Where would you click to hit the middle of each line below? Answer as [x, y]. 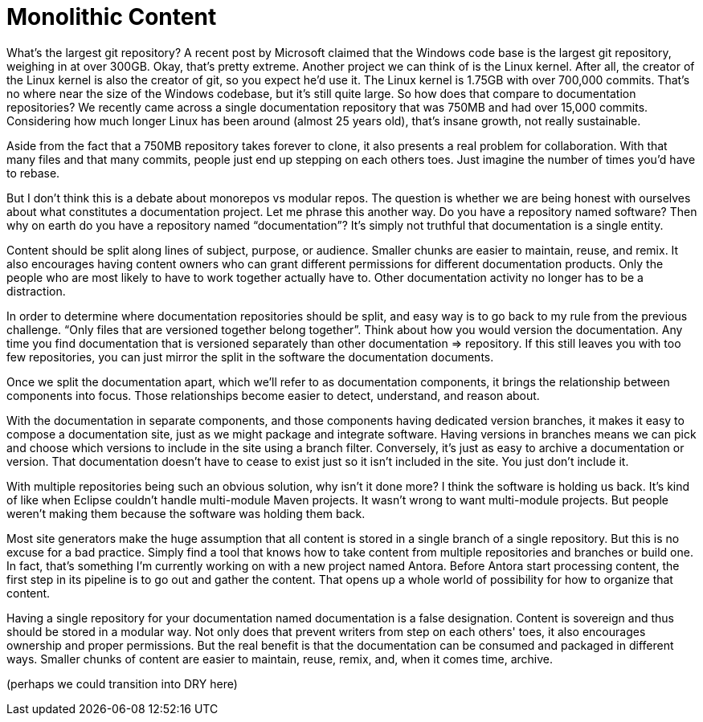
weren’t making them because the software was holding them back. [186, 513]
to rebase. [33, 173]
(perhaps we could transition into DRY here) [122, 683]
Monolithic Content [112, 17]
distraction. [36, 291]
